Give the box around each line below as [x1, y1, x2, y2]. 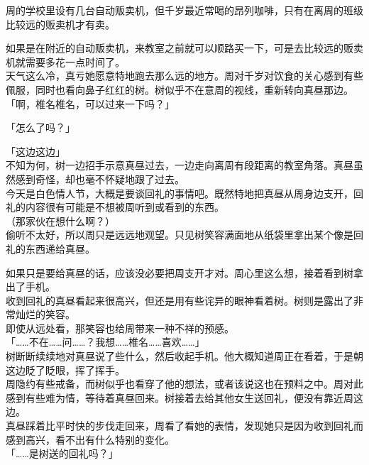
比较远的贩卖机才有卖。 [6, 16, 115, 31]
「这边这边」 [6, 143, 65, 158]
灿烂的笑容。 [15, 307, 75, 322]
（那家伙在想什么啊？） [6, 213, 115, 228]
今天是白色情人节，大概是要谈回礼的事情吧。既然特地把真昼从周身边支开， [6, 185, 353, 200]
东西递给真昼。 [25, 241, 95, 256]
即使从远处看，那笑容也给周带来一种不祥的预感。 [6, 320, 234, 335]
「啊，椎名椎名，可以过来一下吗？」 [6, 96, 175, 111]
